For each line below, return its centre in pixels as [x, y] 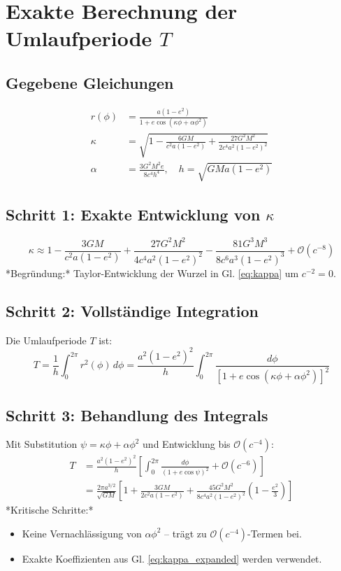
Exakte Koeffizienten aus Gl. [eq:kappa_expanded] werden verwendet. [172, 558]
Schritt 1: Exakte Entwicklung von [133, 214]
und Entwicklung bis [187, 444]
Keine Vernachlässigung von [82, 533]
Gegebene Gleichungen [90, 82]
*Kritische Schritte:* [50, 510]
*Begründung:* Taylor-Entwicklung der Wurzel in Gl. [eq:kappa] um [152, 273]
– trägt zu [186, 533]
